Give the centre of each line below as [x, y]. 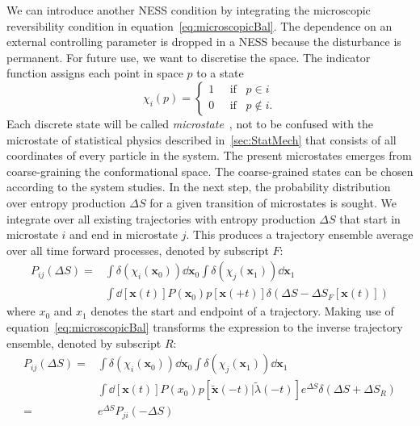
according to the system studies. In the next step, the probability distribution [199, 187]
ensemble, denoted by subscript [84, 342]
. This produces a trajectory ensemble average [300, 234]
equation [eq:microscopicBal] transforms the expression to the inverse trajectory [205, 326]
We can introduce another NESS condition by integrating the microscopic [189, 10]
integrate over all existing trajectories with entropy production [161, 218]
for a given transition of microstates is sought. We [273, 202]
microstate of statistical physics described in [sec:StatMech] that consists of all [202, 139]
